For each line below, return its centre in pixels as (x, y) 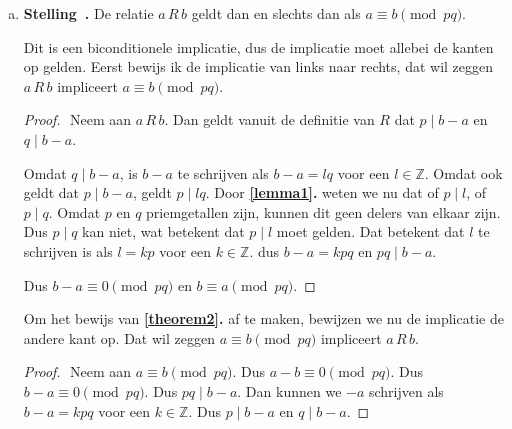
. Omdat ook (463, 172)
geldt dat (51, 192)
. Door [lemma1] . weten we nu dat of (322, 192)
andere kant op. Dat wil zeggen (119, 337)
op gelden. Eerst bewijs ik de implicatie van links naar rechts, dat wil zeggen (258, 66)
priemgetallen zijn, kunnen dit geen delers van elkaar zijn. (323, 211)
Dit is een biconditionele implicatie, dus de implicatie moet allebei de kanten (258, 46)
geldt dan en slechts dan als (276, 13)
